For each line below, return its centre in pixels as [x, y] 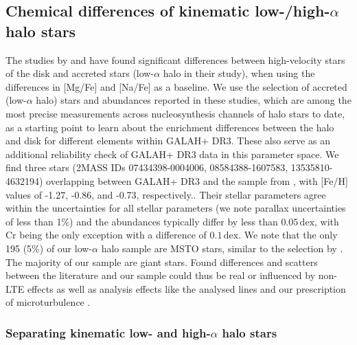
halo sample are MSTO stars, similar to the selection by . [222, 248]
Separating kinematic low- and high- [108, 332]
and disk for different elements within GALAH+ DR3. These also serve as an [168, 141]
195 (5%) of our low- [49, 248]
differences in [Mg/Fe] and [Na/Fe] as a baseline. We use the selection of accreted [176, 86]
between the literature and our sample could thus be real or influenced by [161, 275]
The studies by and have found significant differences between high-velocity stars [175, 59]
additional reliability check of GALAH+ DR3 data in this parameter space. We [172, 154]
